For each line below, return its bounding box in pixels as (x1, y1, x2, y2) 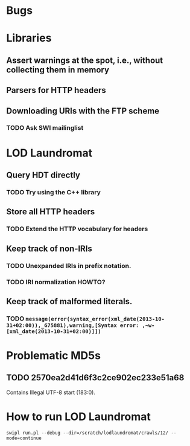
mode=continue (6, 435, 42, 441)
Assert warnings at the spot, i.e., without (6, 55, 163, 65)
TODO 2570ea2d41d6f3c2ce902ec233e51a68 (6, 372, 185, 383)
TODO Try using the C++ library (6, 188, 101, 196)
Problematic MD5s (6, 349, 101, 363)
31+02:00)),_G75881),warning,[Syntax (6, 322, 118, 329)
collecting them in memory (6, 65, 110, 75)
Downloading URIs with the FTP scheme (6, 106, 160, 116)
